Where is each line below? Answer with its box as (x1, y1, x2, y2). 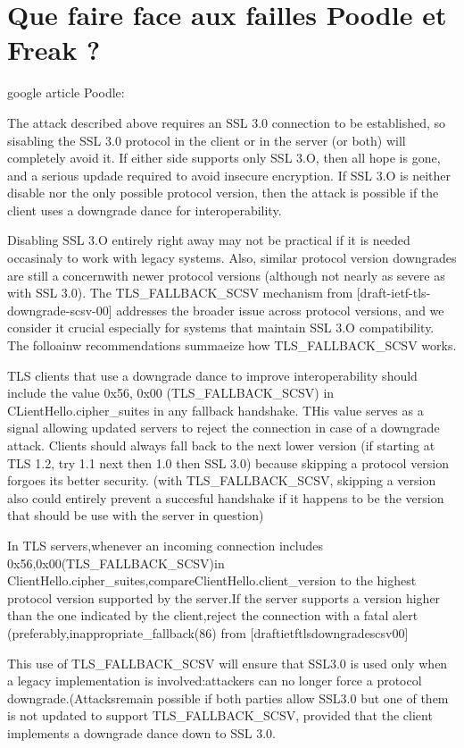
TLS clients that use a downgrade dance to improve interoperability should (7, 366, 418, 384)
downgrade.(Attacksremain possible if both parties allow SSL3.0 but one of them (7, 688, 449, 707)
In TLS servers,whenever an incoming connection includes (7, 535, 324, 554)
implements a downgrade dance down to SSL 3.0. (7, 723, 276, 742)
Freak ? (7, 31, 101, 68)
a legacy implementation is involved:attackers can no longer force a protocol (7, 671, 422, 690)
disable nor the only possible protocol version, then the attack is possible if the (7, 183, 439, 202)
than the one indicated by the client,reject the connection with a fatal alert (7, 606, 418, 625)
